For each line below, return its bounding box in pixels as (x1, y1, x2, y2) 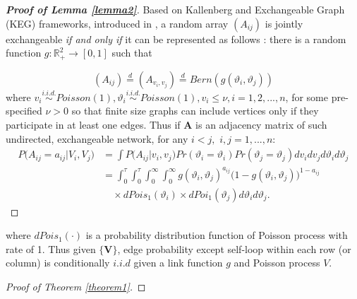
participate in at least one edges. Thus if (6, 117, 181, 132)
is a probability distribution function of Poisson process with (85, 228, 348, 242)
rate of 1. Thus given (6, 241, 96, 256)
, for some (285, 89, 328, 104)
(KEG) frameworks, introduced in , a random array (6, 16, 229, 30)
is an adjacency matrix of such (195, 117, 327, 132)
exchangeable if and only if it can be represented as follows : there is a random (6, 31, 346, 46)
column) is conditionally (6, 255, 110, 270)
